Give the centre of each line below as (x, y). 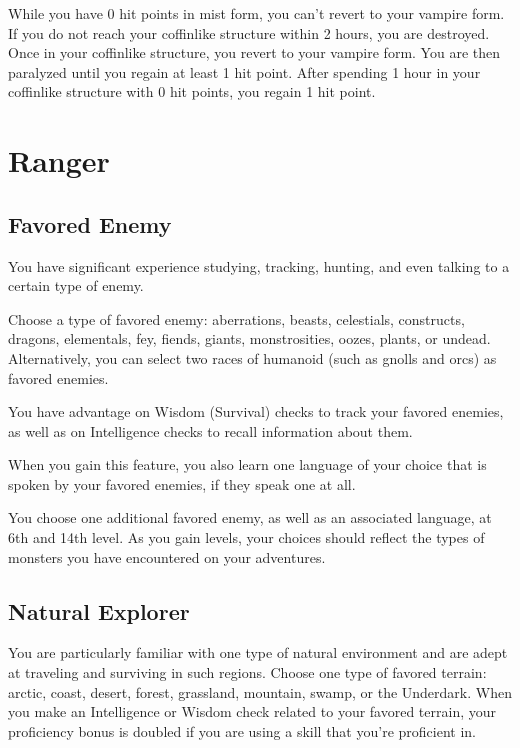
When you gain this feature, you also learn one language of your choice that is (247, 464)
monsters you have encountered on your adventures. (167, 556)
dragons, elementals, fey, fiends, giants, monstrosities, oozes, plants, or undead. (249, 338)
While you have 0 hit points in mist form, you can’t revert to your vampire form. (256, 13)
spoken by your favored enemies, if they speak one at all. (182, 483)
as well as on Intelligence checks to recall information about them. (210, 430)
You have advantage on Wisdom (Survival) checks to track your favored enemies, (256, 411)
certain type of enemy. (76, 285)
